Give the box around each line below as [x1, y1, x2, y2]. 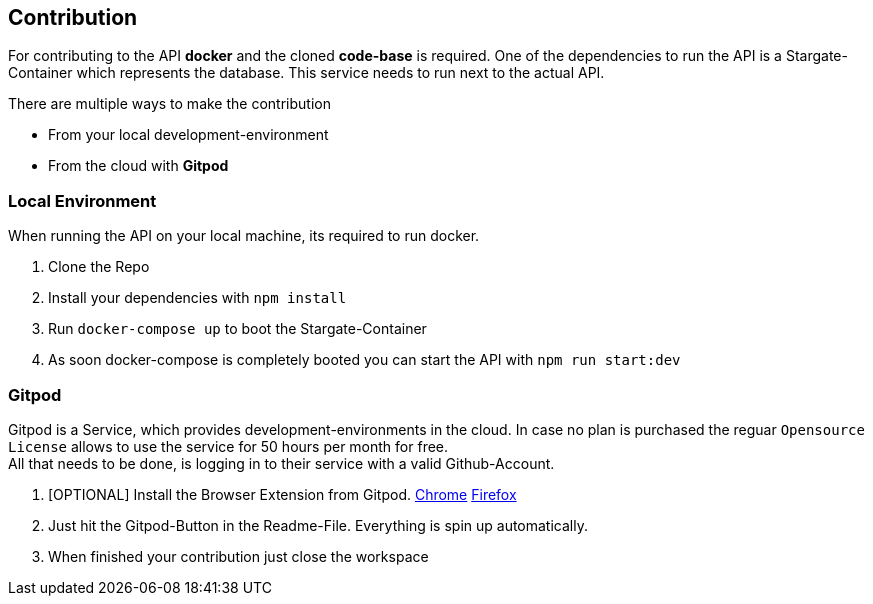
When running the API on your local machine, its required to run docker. [8, 227, 480, 245]
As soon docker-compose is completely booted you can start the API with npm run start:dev [48, 351, 681, 369]
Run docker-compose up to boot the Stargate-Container [48, 320, 427, 338]
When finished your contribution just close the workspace [48, 547, 429, 565]
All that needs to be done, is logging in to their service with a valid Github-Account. [8, 454, 555, 472]
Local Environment [8, 190, 157, 211]
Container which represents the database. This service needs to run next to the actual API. [8, 64, 605, 82]
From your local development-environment [48, 126, 329, 144]
